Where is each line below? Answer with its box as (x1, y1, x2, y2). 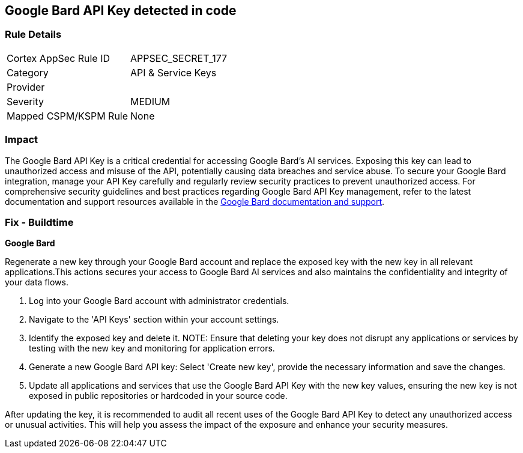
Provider (7, 81, 45, 93)
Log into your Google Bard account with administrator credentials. (29, 296, 289, 306)
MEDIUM (130, 95, 171, 108)
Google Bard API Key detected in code (5, 3, 237, 18)
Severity (7, 95, 44, 108)
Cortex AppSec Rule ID (7, 52, 110, 64)
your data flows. (5, 277, 68, 288)
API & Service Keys (130, 66, 217, 79)
